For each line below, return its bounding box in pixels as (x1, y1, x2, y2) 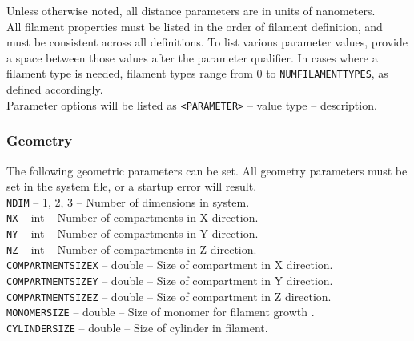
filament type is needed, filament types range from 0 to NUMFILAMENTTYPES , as (6, 65, 388, 82)
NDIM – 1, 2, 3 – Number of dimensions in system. (6, 193, 250, 210)
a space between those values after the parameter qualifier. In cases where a (6, 49, 378, 66)
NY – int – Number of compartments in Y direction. (6, 225, 259, 241)
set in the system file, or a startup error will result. (6, 178, 257, 195)
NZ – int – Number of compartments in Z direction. (6, 240, 257, 257)
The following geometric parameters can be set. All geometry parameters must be (6, 162, 408, 179)
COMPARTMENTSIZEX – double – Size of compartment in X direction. (6, 256, 333, 273)
